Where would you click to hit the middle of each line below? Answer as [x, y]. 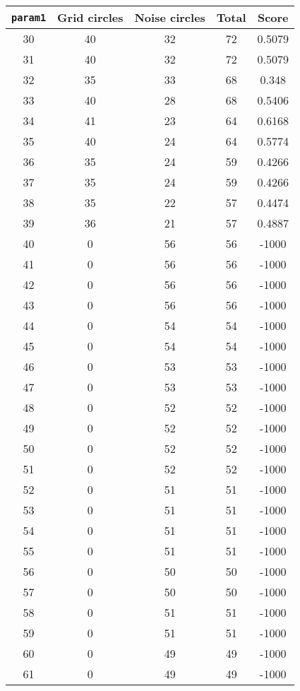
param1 [29, 17]
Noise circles [170, 17]
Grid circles [90, 17]
